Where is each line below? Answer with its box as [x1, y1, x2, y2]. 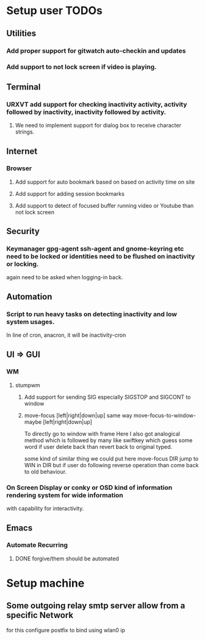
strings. [15, 128, 35, 135]
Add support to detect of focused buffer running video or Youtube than [15, 201, 194, 209]
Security [6, 226, 40, 236]
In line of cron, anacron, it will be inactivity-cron [6, 331, 126, 339]
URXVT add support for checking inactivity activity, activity [6, 100, 187, 108]
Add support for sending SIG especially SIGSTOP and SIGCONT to [24, 393, 191, 401]
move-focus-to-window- [133, 412, 196, 419]
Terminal [6, 81, 41, 92]
